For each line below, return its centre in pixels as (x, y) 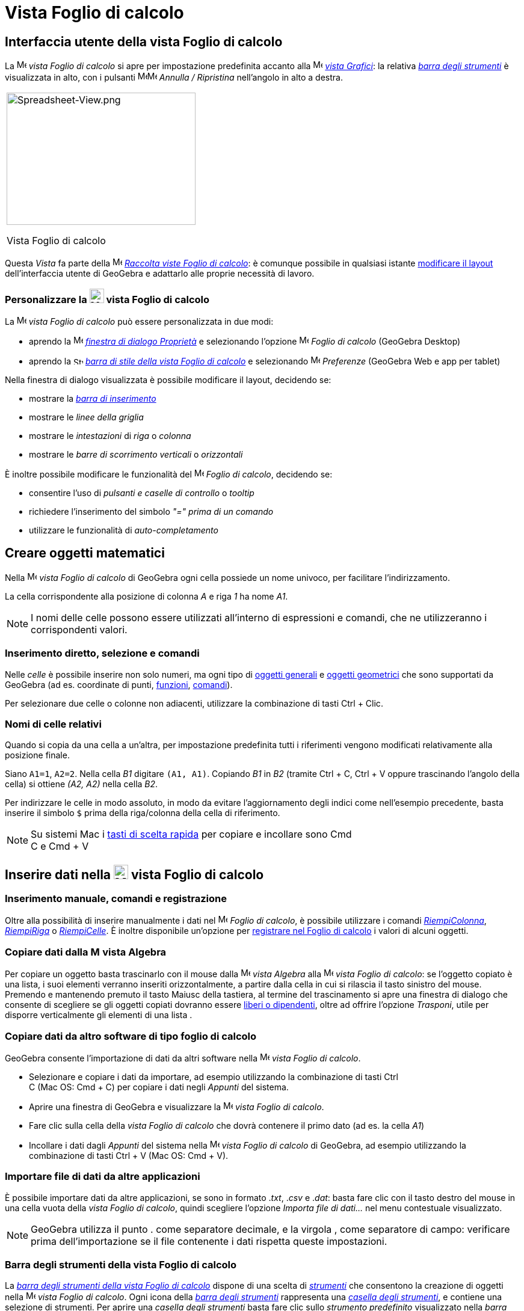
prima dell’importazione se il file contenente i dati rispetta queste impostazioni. (209, 1241)
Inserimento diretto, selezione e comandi (102, 653)
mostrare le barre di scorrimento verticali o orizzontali (136, 454)
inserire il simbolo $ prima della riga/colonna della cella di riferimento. (143, 813)
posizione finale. (37, 755)
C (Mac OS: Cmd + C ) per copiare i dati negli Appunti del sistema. (159, 1087)
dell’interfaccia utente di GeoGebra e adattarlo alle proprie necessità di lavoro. (160, 274)
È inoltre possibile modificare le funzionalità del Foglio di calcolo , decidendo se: (169, 474)
